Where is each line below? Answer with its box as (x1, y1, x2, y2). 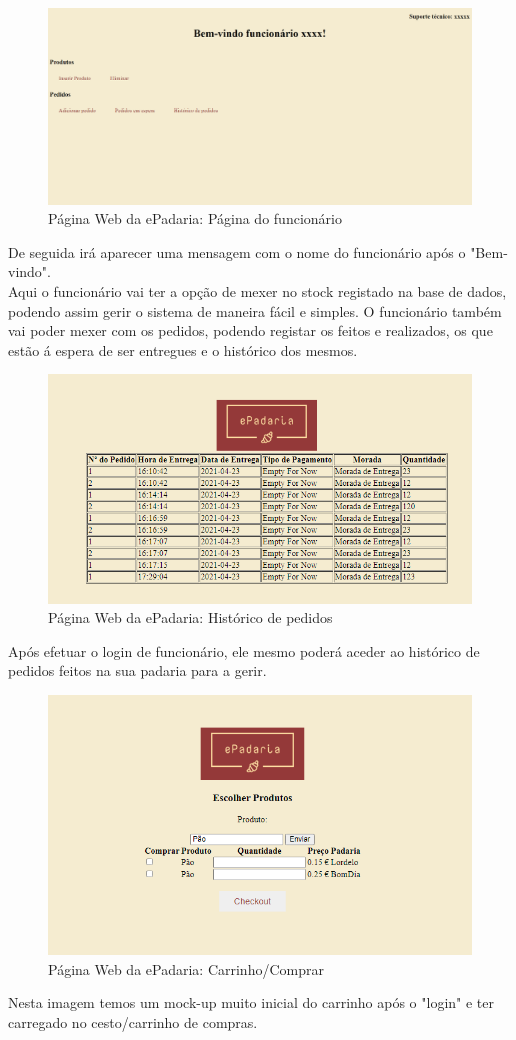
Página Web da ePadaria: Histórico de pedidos (48, 607, 333, 628)
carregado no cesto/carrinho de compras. (8, 1011, 258, 1032)
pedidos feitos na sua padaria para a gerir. (8, 660, 267, 681)
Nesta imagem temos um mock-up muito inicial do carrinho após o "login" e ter (8, 992, 494, 1013)
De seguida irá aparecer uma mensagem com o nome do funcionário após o (8, 241, 466, 262)
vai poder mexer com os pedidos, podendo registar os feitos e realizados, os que (8, 320, 493, 341)
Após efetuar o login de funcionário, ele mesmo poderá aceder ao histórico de (8, 640, 480, 661)
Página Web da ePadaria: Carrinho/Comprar (48, 958, 324, 979)
